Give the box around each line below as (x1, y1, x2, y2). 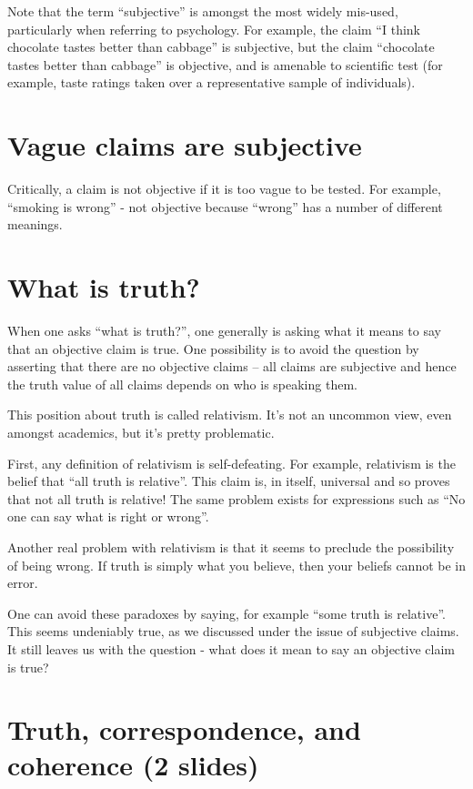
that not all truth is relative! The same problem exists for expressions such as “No (7, 489, 466, 508)
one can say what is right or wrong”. (7, 507, 209, 526)
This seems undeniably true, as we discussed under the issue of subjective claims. (7, 622, 459, 641)
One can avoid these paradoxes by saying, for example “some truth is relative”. (7, 603, 446, 622)
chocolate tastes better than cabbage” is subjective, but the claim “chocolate (7, 37, 435, 56)
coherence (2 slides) (7, 746, 259, 784)
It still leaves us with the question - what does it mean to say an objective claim (7, 639, 455, 658)
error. (7, 573, 38, 592)
